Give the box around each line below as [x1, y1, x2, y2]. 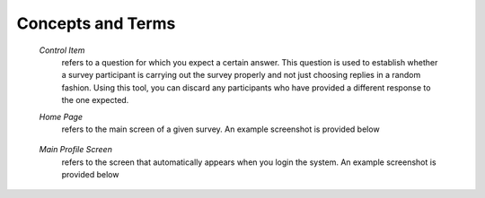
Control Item [39, 45, 85, 56]
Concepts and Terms [16, 13, 176, 33]
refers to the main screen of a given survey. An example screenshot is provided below [61, 124, 381, 134]
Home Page [39, 111, 84, 122]
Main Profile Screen [39, 144, 112, 155]
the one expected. [61, 95, 129, 106]
